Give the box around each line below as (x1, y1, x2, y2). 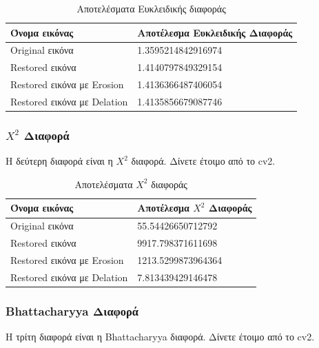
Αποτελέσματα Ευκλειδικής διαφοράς (76, 1, 226, 15)
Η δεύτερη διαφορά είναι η (6, 154, 113, 168)
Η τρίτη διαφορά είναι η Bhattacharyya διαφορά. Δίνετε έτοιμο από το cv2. (6, 329, 315, 344)
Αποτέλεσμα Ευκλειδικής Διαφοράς (137, 25, 293, 39)
